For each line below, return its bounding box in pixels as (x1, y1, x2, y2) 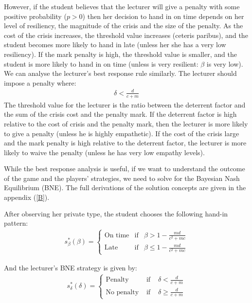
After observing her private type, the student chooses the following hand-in (4, 208, 228, 218)
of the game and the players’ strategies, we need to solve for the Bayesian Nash (4, 173, 240, 183)
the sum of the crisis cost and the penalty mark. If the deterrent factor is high (4, 109, 237, 119)
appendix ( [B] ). (4, 192, 50, 202)
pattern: (4, 218, 28, 228)
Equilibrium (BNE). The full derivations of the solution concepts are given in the (4, 182, 246, 193)
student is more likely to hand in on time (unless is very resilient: (4, 58, 198, 69)
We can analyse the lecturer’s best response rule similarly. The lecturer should (4, 68, 237, 78)
